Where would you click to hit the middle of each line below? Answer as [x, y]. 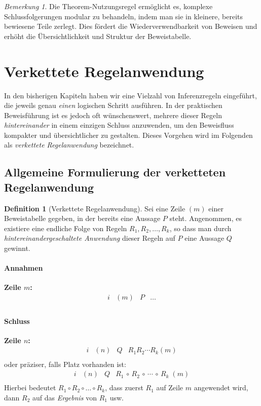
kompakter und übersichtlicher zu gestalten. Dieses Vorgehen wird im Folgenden [128, 135]
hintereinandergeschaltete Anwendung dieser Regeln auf [90, 238]
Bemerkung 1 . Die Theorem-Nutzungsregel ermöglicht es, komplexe [108, 6]
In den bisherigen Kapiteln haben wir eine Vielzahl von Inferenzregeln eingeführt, [130, 95]
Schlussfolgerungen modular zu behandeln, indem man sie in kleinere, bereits [124, 16]
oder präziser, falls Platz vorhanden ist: [65, 364]
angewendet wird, [221, 387]
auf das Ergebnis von [65, 397]
